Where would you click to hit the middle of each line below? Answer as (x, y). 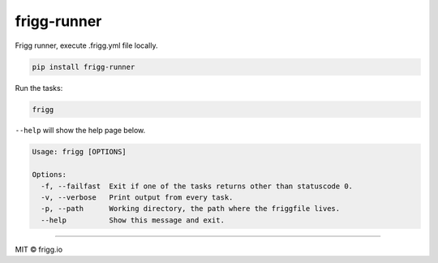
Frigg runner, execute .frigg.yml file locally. (86, 45)
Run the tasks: (39, 88)
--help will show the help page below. (80, 131)
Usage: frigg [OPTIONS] (79, 152)
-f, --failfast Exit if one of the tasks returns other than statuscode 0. (197, 186)
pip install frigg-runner (84, 67)
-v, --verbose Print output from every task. (137, 198)
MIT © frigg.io (39, 249)
